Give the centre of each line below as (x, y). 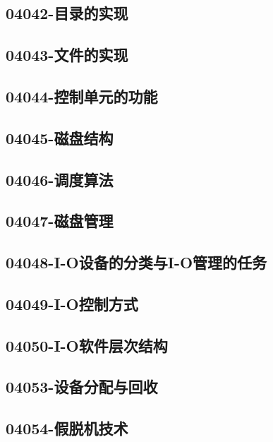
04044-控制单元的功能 (82, 96)
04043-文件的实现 (67, 55)
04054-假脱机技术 (67, 428)
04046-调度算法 (60, 179)
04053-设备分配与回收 (82, 387)
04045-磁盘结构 (60, 137)
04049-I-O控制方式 (72, 303)
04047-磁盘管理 (60, 221)
